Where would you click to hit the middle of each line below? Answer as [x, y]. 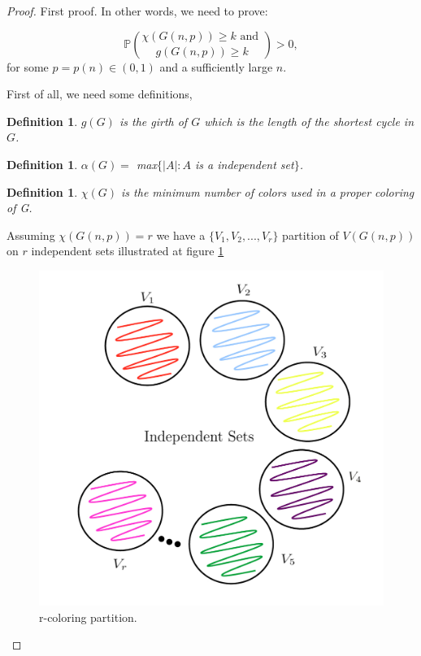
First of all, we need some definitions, [100, 94]
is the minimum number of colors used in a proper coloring [268, 191]
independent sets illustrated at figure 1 [128, 251]
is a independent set [245, 164]
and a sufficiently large [216, 66]
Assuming [31, 235]
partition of [310, 235]
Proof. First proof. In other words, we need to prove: [137, 11]
